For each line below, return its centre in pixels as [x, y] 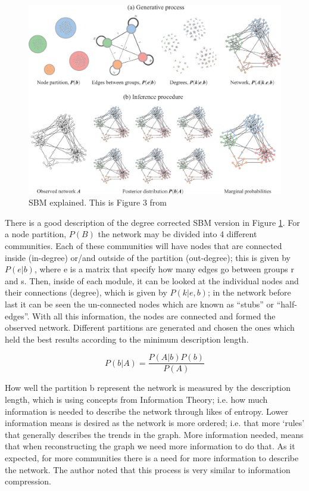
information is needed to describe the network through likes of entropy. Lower [146, 411]
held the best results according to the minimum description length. [127, 339]
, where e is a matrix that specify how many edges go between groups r [164, 269]
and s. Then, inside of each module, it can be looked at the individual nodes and [152, 280]
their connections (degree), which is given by [86, 292]
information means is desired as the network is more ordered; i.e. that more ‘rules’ [155, 423]
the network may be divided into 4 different [177, 234]
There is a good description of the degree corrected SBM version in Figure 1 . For [152, 222]
